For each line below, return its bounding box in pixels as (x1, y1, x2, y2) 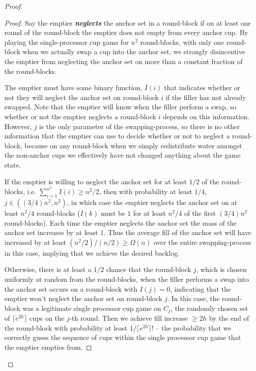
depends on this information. (163, 111, 250, 121)
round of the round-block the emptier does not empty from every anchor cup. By (4, 27, 248, 37)
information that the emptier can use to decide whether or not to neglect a (4, 131, 230, 141)
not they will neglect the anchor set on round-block (4, 92, 159, 102)
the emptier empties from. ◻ (4, 341, 92, 352)
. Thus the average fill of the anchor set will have (104, 227, 252, 237)
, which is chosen (196, 264, 247, 274)
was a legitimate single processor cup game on (22, 303, 161, 313)
